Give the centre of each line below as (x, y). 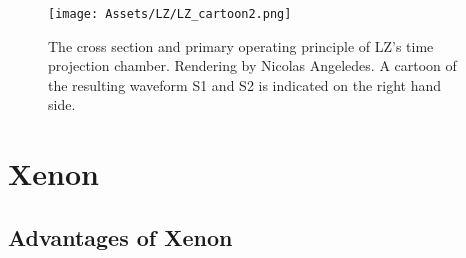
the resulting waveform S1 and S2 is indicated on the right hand (245, 84)
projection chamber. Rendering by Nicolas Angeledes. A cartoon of (252, 65)
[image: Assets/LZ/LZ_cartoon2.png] (170, 14)
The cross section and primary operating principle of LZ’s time (241, 45)
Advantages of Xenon (120, 236)
